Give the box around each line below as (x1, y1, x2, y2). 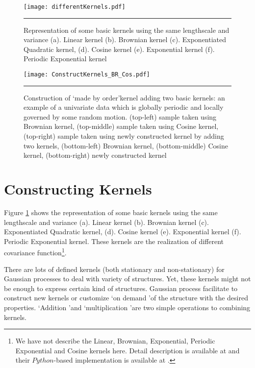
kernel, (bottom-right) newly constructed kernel (24, 150, 167, 160)
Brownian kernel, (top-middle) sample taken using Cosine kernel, (24, 121, 219, 131)
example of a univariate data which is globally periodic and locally (24, 102, 224, 112)
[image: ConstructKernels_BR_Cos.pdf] (24, 71, 150, 78)
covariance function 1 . (4, 246, 67, 257)
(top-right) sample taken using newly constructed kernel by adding (24, 131, 224, 141)
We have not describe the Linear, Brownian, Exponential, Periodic (15, 336, 215, 346)
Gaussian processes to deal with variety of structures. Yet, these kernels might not (4, 273, 251, 284)
